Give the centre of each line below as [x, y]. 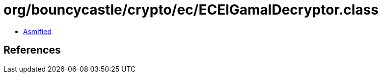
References [32, 50]
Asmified [38, 31]
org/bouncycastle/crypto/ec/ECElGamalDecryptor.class [191, 10]
